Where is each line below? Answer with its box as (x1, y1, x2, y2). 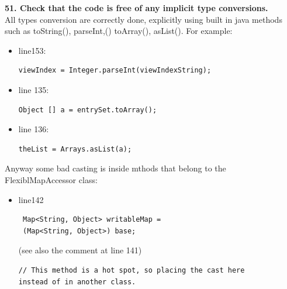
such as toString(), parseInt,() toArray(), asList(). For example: (5, 25, 233, 37)
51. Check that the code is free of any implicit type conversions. (5, 2, 268, 13)
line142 (18, 193, 44, 205)
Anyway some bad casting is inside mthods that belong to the (5, 162, 226, 174)
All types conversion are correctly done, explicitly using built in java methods (5, 13, 282, 25)
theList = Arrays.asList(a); (18, 144, 132, 153)
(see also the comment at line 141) (18, 244, 142, 256)
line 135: (18, 83, 49, 95)
